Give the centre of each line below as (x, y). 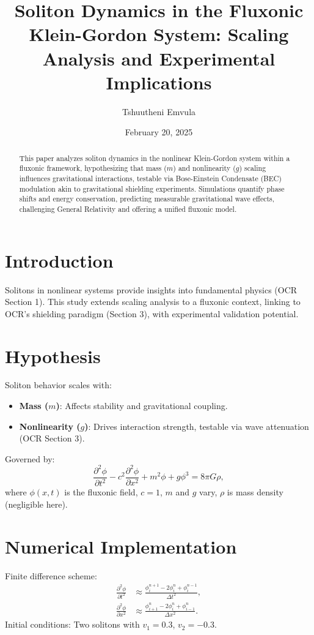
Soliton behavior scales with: (58, 385)
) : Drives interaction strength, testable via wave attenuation (197, 426)
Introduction (59, 260)
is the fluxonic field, (101, 492)
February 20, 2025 (159, 132)
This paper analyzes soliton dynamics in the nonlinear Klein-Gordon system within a (155, 158)
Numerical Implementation (121, 546)
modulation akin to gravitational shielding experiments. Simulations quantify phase (152, 188)
